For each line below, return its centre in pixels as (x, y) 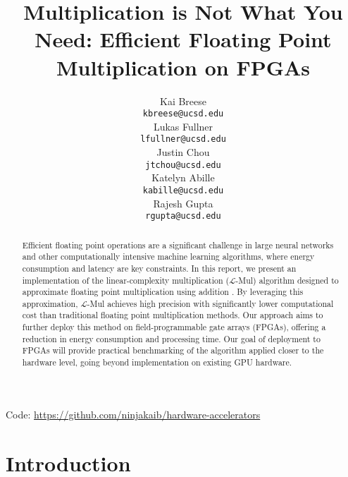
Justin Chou (183, 152)
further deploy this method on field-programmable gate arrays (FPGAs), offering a (174, 327)
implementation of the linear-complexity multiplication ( (126, 280)
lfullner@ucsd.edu (183, 139)
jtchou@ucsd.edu (183, 165)
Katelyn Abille (183, 177)
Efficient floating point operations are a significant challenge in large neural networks (178, 244)
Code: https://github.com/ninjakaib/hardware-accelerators (133, 414)
